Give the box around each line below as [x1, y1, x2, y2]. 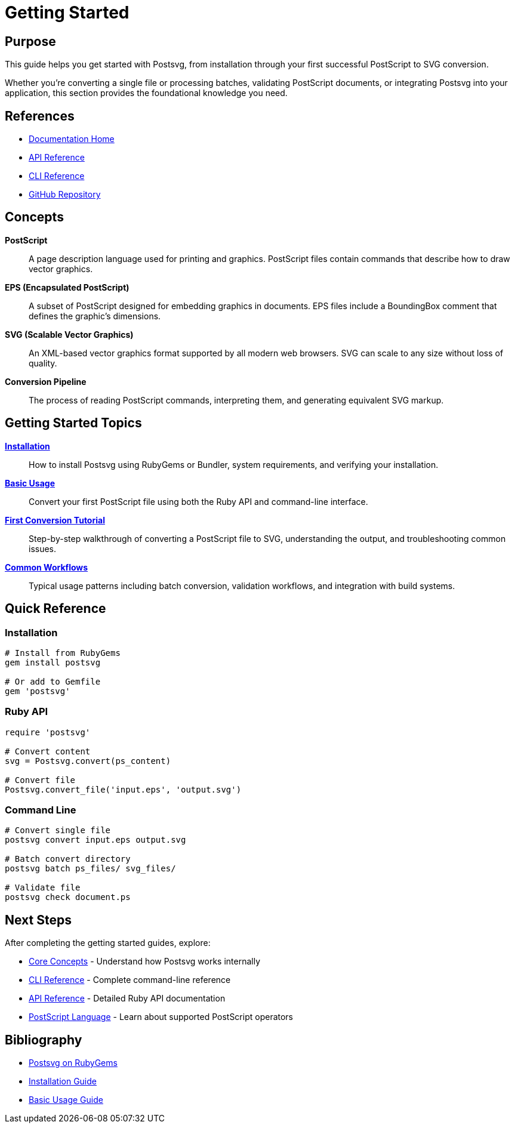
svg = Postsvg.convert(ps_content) [5, 756, 171, 766]
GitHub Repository [29, 189, 101, 200]
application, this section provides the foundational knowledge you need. [5, 88, 288, 98]
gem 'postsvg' [5, 686, 70, 696]
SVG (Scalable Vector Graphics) [5, 329, 134, 340]
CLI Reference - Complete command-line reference [29, 975, 231, 985]
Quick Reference [5, 601, 106, 617]
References [5, 108, 75, 124]
